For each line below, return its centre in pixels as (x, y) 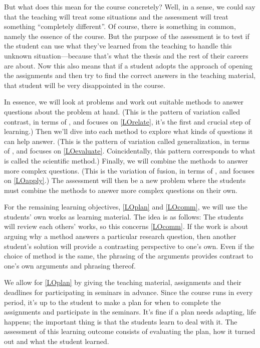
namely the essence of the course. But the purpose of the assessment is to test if (127, 36)
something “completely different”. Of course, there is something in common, (120, 26)
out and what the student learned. (57, 341)
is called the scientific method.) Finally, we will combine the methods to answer (126, 160)
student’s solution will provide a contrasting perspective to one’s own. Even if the (129, 246)
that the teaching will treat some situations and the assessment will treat (116, 16)
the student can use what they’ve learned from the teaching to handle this (118, 46)
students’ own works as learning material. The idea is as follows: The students (124, 216)
